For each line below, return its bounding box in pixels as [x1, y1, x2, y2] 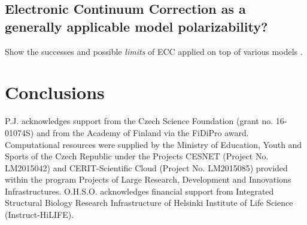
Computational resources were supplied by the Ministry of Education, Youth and [5, 138, 302, 150]
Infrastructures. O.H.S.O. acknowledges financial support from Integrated [5, 184, 274, 197]
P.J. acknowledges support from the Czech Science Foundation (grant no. [5, 115, 273, 127]
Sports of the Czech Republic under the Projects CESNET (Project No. [5, 150, 269, 162]
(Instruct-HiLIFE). [5, 208, 74, 221]
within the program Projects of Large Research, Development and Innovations [5, 173, 291, 186]
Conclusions [5, 80, 105, 104]
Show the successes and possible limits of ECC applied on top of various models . [5, 45, 303, 57]
